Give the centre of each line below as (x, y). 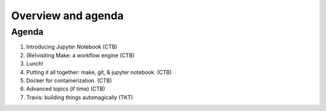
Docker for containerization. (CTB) (69, 80)
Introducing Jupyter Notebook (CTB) (72, 47)
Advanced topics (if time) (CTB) (66, 89)
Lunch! (35, 64)
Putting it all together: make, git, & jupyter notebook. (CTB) (99, 72)
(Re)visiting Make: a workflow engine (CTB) (81, 55)
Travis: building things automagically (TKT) (80, 97)
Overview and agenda (67, 16)
